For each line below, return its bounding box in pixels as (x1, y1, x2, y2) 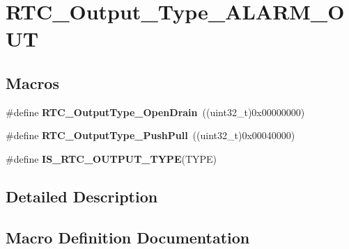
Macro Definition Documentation (6, 226, 250, 248)
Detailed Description (6, 185, 158, 207)
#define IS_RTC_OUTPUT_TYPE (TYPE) (6, 151, 217, 166)
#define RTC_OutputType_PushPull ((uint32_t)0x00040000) (6, 128, 295, 143)
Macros (6, 72, 59, 93)
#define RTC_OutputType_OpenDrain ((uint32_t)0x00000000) (6, 104, 305, 119)
